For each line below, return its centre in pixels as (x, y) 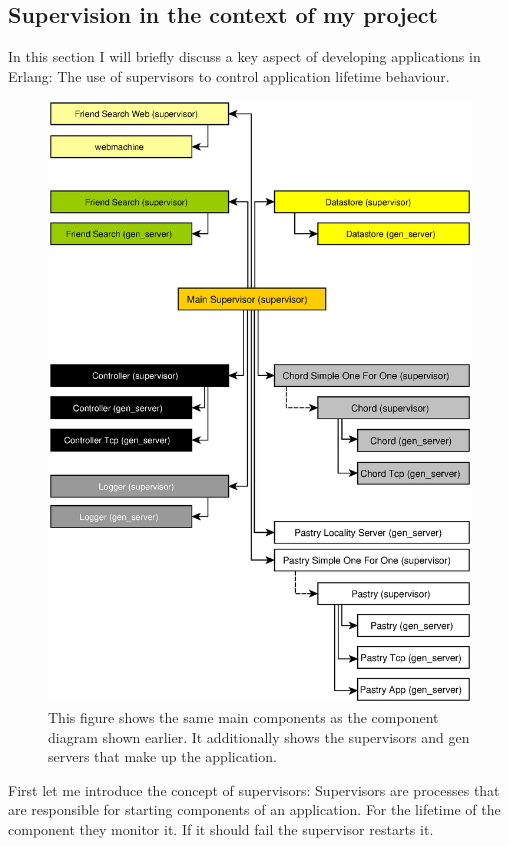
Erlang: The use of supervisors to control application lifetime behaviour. (229, 75)
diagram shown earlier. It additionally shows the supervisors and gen (259, 736)
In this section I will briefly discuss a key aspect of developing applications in (244, 56)
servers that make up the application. (162, 756)
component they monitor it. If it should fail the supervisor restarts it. (221, 828)
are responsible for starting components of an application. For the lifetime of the (254, 809)
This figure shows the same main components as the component (243, 717)
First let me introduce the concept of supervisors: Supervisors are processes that (254, 789)
